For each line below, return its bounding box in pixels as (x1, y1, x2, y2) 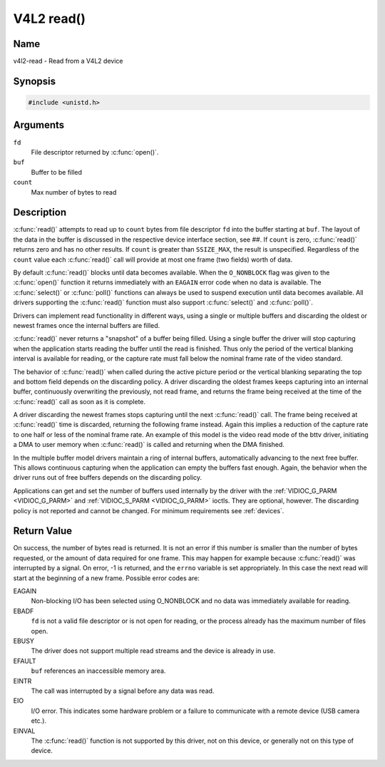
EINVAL (13, 726, 36, 735)
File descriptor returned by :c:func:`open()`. (31, 148, 159, 156)
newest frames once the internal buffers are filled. (13, 321, 160, 329)
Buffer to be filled (31, 168, 82, 176)
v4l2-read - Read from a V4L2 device (13, 57, 123, 66)
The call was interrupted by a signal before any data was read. (31, 686, 215, 695)
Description (13, 207, 67, 219)
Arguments (13, 119, 65, 131)
